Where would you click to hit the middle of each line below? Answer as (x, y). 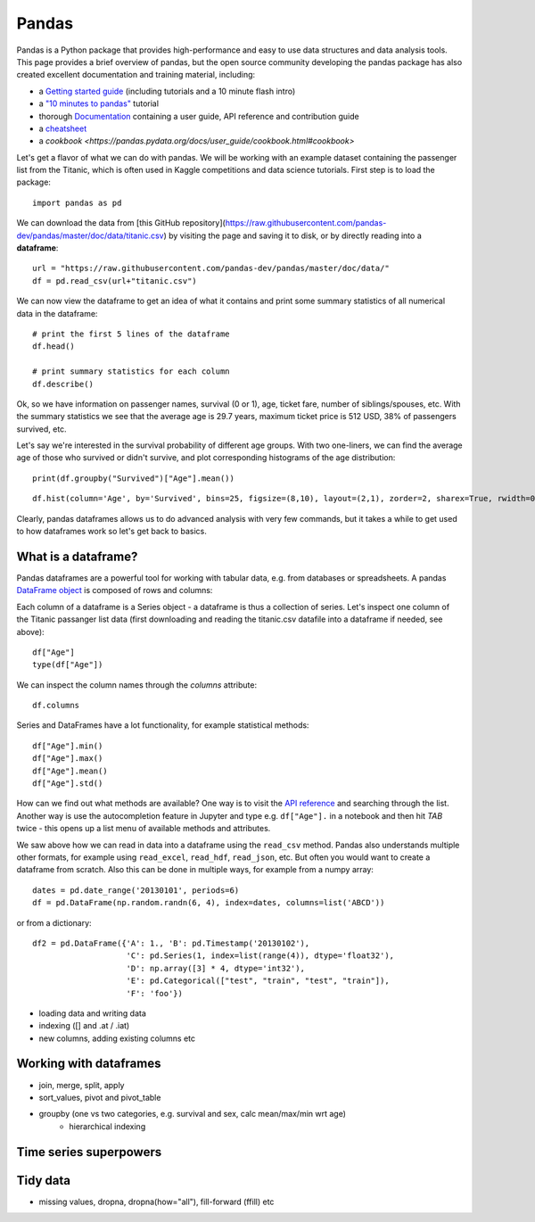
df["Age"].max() (68, 759)
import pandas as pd (77, 202)
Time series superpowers (89, 1152)
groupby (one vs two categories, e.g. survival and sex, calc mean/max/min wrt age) (193, 1114)
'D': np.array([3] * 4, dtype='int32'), (215, 968)
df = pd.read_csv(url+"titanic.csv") (115, 281)
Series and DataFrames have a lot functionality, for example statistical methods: (163, 725)
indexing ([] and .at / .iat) (84, 1026)
